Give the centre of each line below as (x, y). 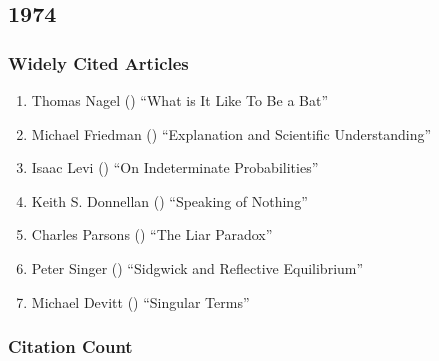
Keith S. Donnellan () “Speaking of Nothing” (169, 200)
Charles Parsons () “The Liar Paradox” (152, 234)
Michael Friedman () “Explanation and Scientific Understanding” (231, 133)
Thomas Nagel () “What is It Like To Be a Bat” (180, 100)
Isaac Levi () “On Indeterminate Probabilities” (175, 167)
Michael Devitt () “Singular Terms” (140, 301)
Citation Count (70, 346)
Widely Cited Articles (98, 62)
